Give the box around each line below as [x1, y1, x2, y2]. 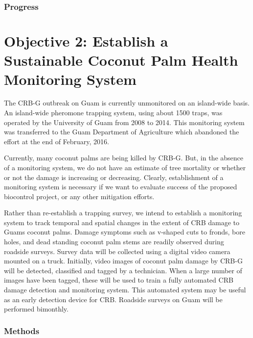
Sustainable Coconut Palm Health [4, 50, 238, 70]
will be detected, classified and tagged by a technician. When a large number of [4, 265, 242, 275]
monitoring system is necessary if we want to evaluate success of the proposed [4, 182, 237, 192]
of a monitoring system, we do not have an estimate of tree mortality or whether [4, 162, 246, 172]
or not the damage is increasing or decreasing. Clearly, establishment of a [4, 172, 224, 182]
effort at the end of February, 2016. [4, 136, 109, 146]
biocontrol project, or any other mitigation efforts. [4, 191, 155, 201]
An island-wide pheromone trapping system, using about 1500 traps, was [4, 107, 223, 117]
